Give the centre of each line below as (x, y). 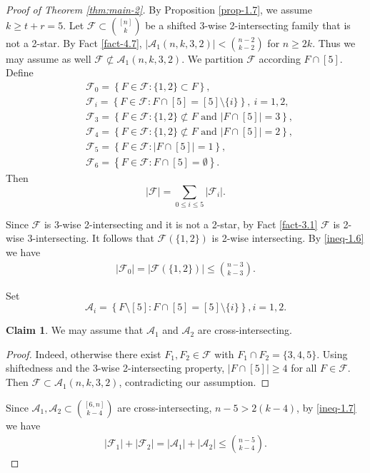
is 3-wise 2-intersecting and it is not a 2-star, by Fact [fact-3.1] (181, 224)
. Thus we (334, 42)
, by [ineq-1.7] (326, 407)
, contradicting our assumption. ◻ (194, 382)
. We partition (212, 58)
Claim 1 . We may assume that (75, 330)
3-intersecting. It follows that (91, 238)
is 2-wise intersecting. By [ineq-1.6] (288, 238)
